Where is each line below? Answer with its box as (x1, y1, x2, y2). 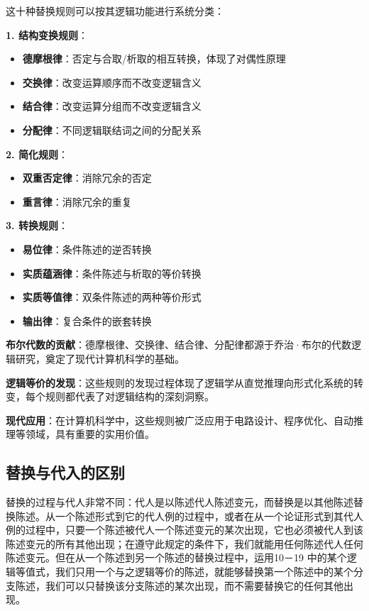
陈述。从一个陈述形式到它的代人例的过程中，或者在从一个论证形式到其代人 (15, 508, 363, 523)
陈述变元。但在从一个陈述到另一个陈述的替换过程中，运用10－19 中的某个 (6, 550, 347, 565)
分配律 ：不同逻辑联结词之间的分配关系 (22, 122, 202, 137)
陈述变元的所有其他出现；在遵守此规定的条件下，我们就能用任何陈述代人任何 (6, 536, 363, 551)
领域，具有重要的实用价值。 (25, 426, 155, 441)
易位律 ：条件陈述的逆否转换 (22, 241, 152, 256)
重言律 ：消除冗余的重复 (22, 194, 132, 209)
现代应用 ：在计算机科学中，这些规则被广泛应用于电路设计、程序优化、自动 (6, 412, 353, 427)
